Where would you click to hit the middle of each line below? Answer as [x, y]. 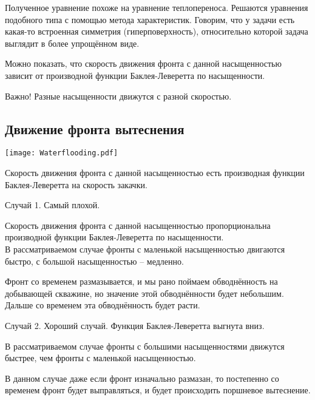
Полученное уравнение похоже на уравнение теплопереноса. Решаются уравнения [157, 7]
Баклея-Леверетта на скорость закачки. [76, 184]
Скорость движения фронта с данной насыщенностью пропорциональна [138, 225]
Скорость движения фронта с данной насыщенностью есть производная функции [155, 173]
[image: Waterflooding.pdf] [62, 153]
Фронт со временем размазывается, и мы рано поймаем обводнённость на [141, 281]
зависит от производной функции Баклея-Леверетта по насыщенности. [135, 75]
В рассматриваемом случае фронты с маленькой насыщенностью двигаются [145, 249]
